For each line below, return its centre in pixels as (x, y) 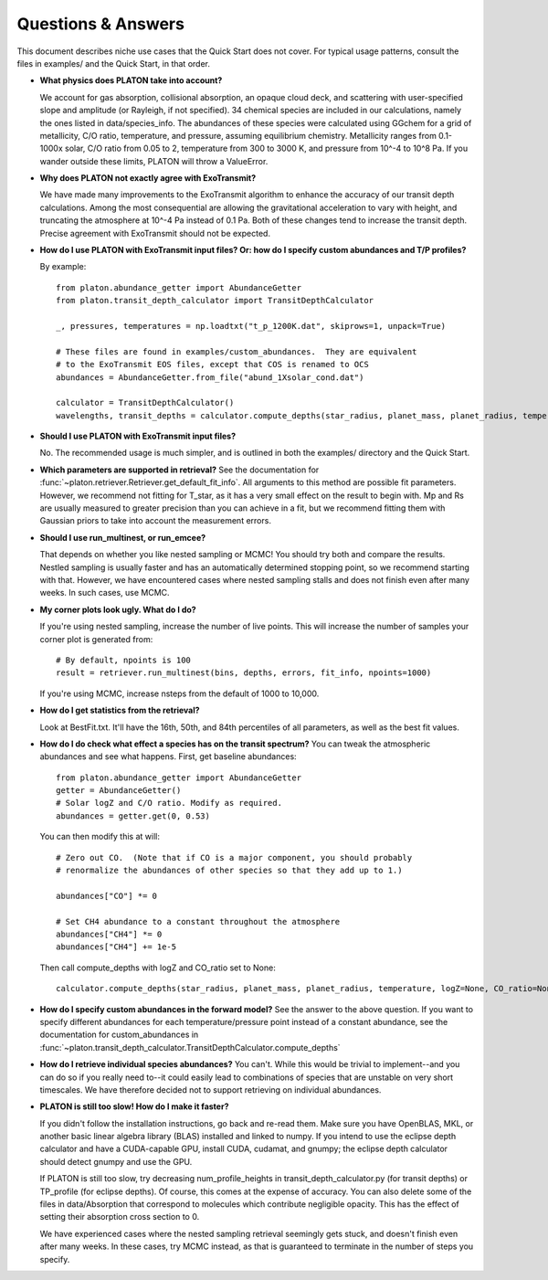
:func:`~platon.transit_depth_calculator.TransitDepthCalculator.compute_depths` (190, 1047)
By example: (63, 267)
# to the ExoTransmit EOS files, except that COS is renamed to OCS (212, 365)
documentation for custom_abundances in (119, 1035)
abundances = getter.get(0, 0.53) (133, 816)
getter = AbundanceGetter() (119, 791)
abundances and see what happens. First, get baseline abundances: (168, 756)
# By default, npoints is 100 (124, 660)
